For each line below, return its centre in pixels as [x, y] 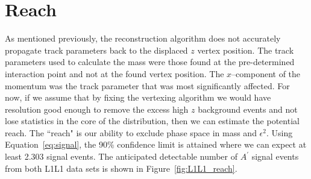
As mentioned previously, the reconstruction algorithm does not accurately [143, 38]
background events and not [248, 109]
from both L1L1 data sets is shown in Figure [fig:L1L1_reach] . [121, 168]
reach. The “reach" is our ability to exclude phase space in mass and [131, 132]
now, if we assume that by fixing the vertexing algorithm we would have [138, 97]
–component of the [266, 73]
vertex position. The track [246, 50]
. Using [279, 132]
